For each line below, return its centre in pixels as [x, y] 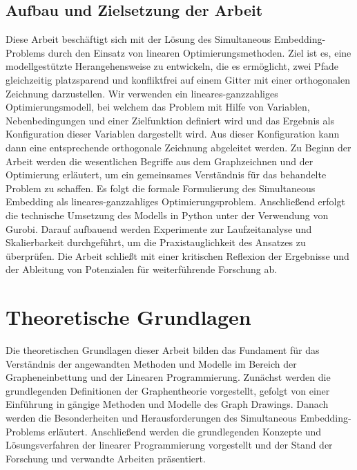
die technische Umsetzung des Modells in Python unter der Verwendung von [167, 215]
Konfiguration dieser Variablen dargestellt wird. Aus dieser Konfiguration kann [173, 134]
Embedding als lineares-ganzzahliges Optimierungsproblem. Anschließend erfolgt [175, 201]
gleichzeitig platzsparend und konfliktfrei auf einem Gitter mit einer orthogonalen [178, 79]
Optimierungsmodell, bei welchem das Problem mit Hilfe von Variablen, [158, 107]
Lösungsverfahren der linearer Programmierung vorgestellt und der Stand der [169, 445]
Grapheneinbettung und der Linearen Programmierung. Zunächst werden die [168, 377]
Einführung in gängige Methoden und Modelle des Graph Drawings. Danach [167, 404]
